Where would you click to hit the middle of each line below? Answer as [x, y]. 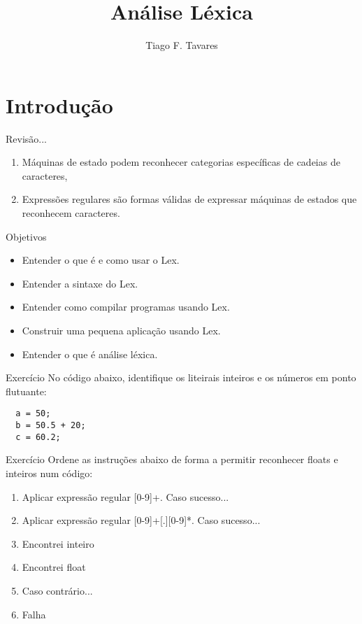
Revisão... [26, 138]
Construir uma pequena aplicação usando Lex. [121, 330]
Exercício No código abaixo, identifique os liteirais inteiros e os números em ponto [181, 377]
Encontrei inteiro [58, 543]
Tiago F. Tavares [182, 45]
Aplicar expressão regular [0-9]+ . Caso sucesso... [125, 496]
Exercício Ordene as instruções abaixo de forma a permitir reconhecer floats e [172, 459]
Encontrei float [54, 567]
